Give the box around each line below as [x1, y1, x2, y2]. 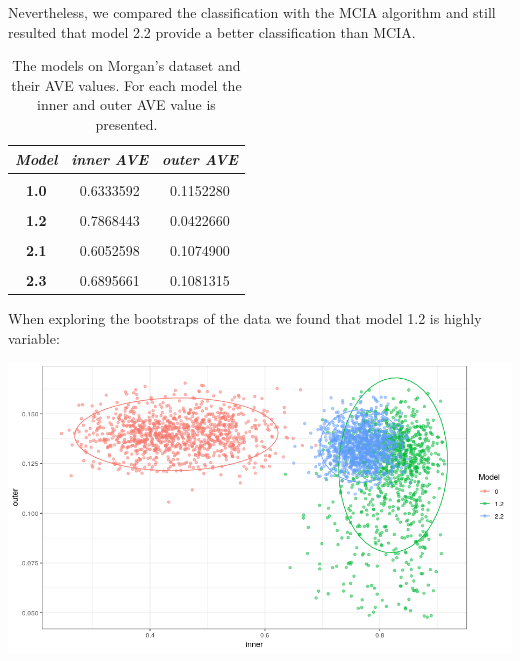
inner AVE [71, 148, 149, 169]
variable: [8, 327, 60, 348]
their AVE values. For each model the [11, 74, 242, 95]
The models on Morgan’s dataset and [12, 55, 241, 76]
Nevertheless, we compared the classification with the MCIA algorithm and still [8, 2, 496, 22]
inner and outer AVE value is [36, 94, 216, 115]
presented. [95, 113, 158, 134]
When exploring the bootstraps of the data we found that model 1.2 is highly [8, 308, 482, 329]
